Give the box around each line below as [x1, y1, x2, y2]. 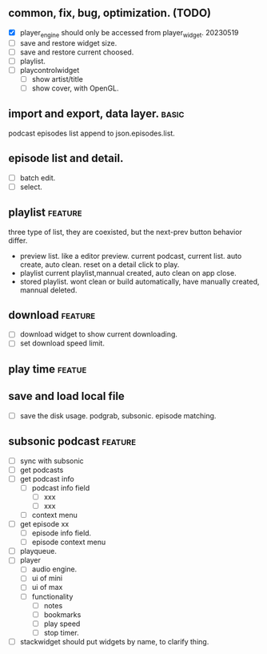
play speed [43, 619, 81, 628]
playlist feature [8, 206, 82, 220]
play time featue [8, 362, 87, 376]
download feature [8, 308, 96, 321]
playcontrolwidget [19, 65, 80, 75]
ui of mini [31, 573, 63, 583]
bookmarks [43, 609, 82, 620]
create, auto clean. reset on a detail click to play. [19, 260, 180, 269]
